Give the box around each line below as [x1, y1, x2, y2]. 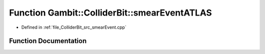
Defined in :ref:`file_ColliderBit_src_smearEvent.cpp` [21, 24, 127, 30]
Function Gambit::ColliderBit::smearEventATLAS [9, 7, 212, 18]
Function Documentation [9, 37, 87, 45]
